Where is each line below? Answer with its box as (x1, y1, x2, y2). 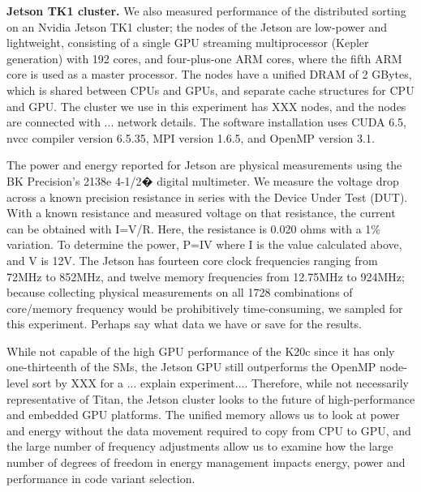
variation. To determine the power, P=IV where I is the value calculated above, (6, 236, 402, 253)
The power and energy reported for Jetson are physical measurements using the (6, 156, 402, 173)
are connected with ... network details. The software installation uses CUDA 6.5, (6, 113, 407, 130)
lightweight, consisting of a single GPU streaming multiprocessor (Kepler (6, 34, 369, 51)
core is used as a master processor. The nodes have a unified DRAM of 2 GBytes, (6, 66, 412, 83)
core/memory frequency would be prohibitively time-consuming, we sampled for (6, 299, 403, 316)
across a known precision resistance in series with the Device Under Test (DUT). (6, 188, 408, 205)
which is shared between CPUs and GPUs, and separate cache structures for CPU (6, 81, 415, 98)
